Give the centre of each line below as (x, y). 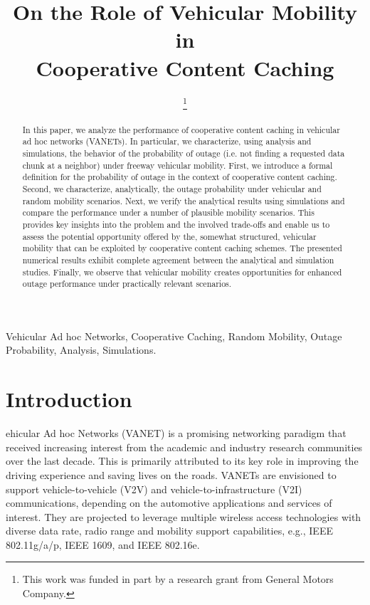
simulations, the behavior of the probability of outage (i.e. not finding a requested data (184, 153)
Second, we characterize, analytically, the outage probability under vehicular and (172, 188)
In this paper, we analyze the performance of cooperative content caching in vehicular (181, 129)
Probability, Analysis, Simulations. (81, 350)
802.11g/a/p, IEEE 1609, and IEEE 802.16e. (103, 544)
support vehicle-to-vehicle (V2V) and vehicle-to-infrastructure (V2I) (154, 489)
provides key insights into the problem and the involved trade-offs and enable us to (176, 224)
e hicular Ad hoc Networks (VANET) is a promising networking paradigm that (176, 433)
